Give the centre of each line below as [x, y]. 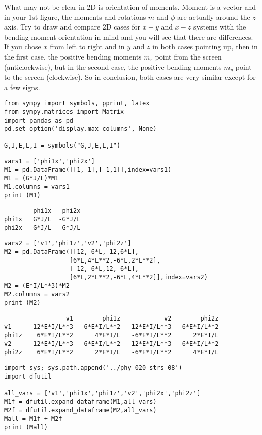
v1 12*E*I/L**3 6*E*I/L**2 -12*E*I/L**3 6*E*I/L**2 [111, 327]
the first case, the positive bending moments [73, 56]
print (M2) [22, 302]
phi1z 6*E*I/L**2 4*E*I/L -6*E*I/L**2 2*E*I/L [111, 335]
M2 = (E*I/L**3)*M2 [37, 286]
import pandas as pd [39, 120]
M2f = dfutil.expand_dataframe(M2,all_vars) [80, 410]
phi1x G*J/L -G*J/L [42, 220]
